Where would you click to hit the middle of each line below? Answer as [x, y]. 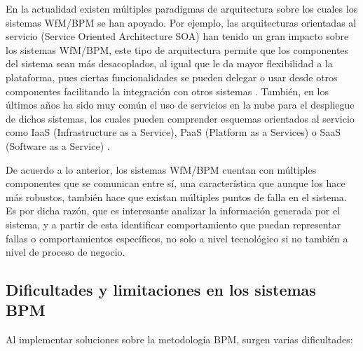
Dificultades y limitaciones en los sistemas [161, 290]
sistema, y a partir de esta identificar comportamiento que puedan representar [173, 224]
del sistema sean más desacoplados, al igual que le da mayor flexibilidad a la [169, 63]
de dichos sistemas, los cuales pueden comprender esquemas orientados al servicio [180, 118]
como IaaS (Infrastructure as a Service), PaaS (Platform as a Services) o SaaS [173, 132]
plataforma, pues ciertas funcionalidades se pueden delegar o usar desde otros [172, 77]
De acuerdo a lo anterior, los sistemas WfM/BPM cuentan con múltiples [161, 169]
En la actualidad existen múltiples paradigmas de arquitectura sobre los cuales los [182, 8]
